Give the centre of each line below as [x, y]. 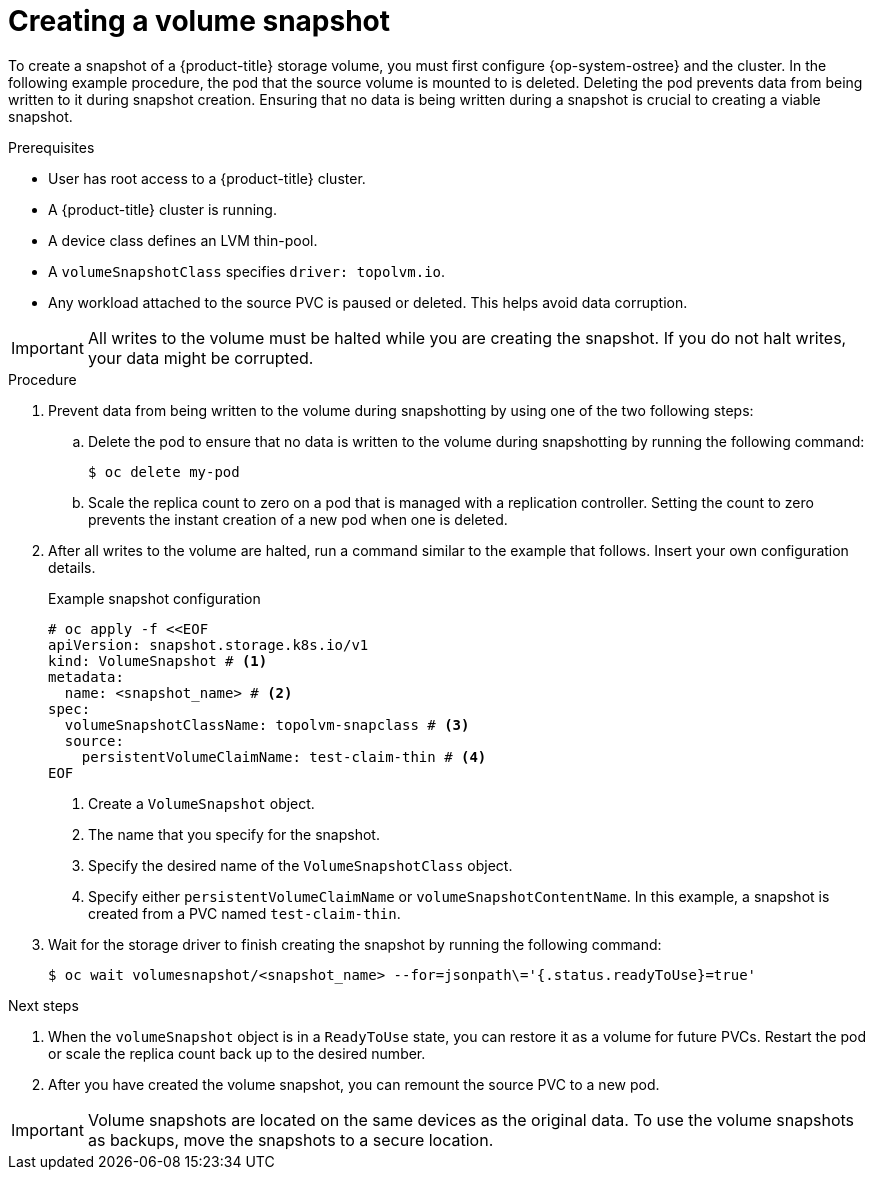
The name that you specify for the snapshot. [234, 834]
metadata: [86, 676]
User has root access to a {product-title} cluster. [207, 178]
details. [72, 567]
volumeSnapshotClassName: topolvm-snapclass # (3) [267, 724]
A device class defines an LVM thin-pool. [183, 240]
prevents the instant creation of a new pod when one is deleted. [298, 519]
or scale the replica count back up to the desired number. [237, 1053]
